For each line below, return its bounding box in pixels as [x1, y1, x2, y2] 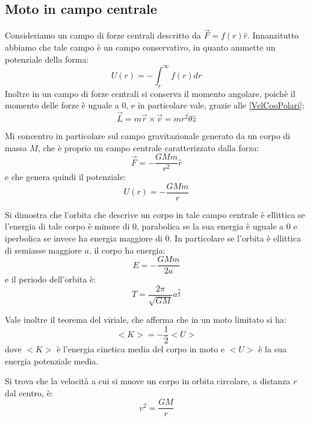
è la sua [258, 342, 287, 355]
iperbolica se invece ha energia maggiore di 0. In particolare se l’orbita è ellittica [5, 232, 301, 244]
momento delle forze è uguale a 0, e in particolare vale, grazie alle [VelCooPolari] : [5, 99, 305, 111]
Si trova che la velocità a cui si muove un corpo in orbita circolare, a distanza [5, 375, 291, 387]
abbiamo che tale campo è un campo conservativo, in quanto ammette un [5, 41, 276, 54]
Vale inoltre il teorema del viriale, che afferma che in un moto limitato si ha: [5, 313, 287, 326]
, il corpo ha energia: [88, 243, 166, 256]
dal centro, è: [5, 386, 53, 399]
